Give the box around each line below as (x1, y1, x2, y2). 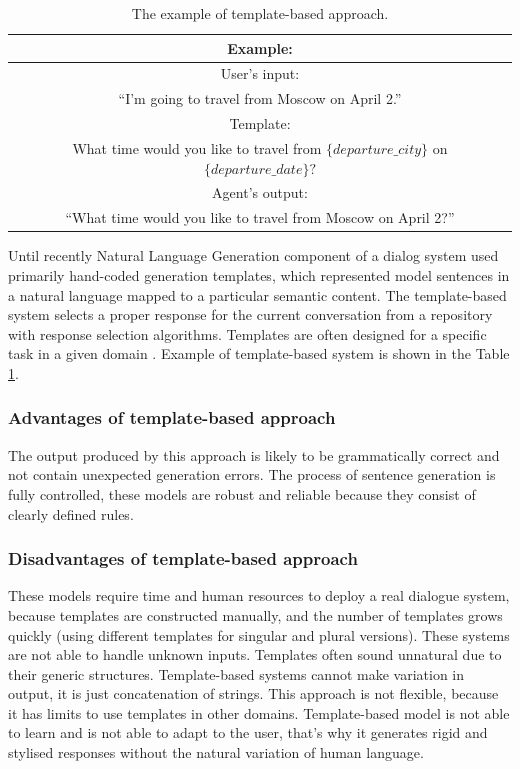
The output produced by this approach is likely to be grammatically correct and (8, 444, 500, 465)
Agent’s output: (212, 182, 308, 203)
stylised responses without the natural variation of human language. (8, 742, 424, 763)
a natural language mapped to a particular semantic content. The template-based (8, 284, 507, 305)
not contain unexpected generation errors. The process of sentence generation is (8, 464, 496, 485)
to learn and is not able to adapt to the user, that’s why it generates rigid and (8, 722, 488, 743)
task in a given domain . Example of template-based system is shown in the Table (8, 343, 510, 364)
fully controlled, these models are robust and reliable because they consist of (8, 483, 476, 504)
